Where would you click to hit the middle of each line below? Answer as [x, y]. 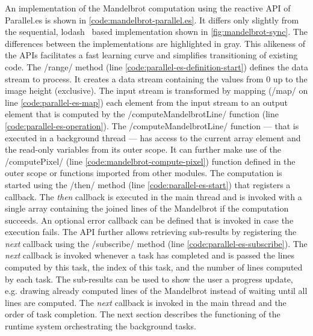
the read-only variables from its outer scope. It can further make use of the [143, 149]
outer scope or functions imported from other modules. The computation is [144, 173]
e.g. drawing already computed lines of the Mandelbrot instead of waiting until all [156, 291]
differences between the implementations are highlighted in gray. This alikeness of [155, 43]
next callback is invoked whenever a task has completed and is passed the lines [150, 255]
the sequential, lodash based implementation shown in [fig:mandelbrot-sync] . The [156, 32]
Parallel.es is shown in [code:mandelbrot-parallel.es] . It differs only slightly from [152, 20]
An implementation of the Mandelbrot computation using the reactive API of [148, 8]
